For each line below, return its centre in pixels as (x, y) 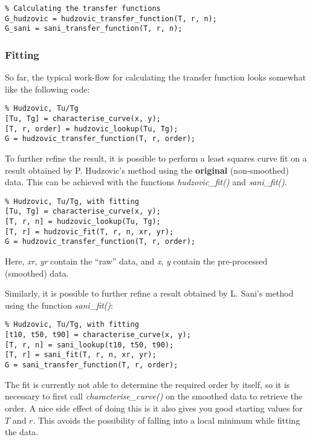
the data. (22, 432)
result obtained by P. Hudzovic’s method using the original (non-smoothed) (147, 170)
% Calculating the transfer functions (83, 8)
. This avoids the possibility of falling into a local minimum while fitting (167, 420)
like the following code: (47, 89)
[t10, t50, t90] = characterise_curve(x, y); (98, 335)
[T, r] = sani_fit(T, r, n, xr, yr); (81, 355)
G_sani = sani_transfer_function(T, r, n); (94, 29)
